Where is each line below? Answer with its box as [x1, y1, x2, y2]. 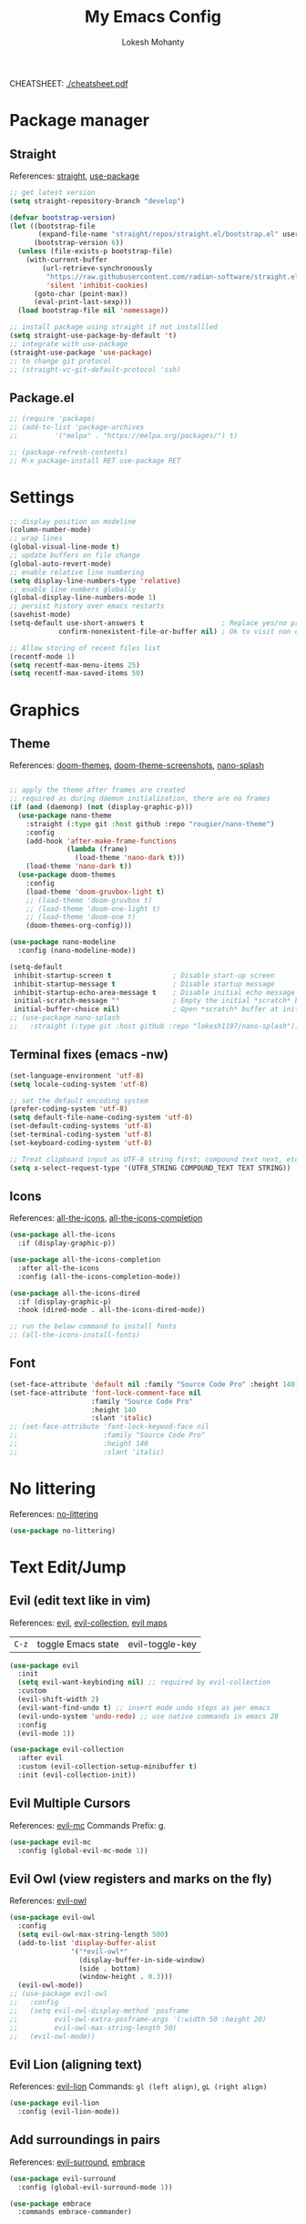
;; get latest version [9, 188, 96, 197]
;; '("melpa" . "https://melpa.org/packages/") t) [9, 431, 239, 440]
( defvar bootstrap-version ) [9, 212, 117, 222]
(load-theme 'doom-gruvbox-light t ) [25, 887, 166, 897]
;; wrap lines [9, 534, 64, 543]
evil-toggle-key [127, 1637, 198, 1650]
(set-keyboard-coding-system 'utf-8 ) [9, 1138, 153, 1147]
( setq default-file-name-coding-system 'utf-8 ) [9, 1113, 194, 1122]
